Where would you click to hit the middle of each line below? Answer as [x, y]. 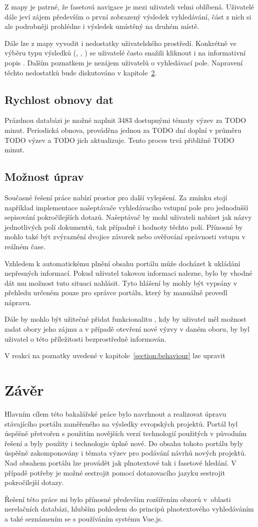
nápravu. [18, 302]
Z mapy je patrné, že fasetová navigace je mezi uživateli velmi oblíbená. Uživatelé [129, 6]
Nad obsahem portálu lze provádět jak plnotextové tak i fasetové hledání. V [120, 462]
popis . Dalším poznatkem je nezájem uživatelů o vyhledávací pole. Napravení [124, 62]
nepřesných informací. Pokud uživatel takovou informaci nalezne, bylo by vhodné [128, 273]
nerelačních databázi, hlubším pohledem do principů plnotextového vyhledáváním [129, 509]
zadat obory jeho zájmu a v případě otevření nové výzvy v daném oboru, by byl [127, 329]
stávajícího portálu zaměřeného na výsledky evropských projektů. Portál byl [121, 423]
